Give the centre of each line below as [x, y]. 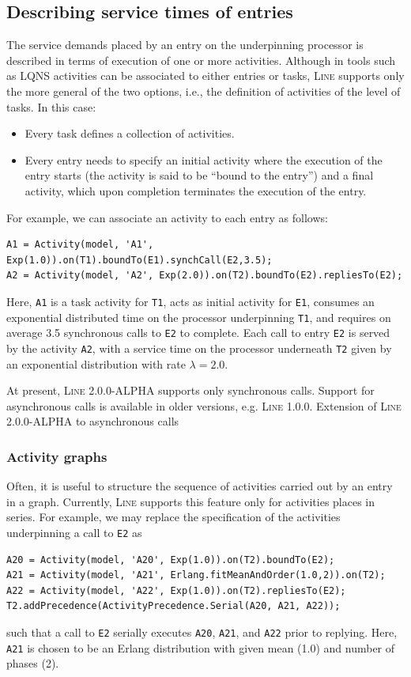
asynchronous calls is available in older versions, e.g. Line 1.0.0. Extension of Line [204, 405]
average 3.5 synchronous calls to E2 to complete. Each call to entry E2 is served [198, 333]
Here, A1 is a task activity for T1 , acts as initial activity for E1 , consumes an [190, 301]
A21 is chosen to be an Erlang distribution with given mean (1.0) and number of [201, 647]
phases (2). [33, 663]
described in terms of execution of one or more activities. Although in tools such [201, 60]
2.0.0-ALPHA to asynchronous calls [93, 421]
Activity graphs [57, 456]
